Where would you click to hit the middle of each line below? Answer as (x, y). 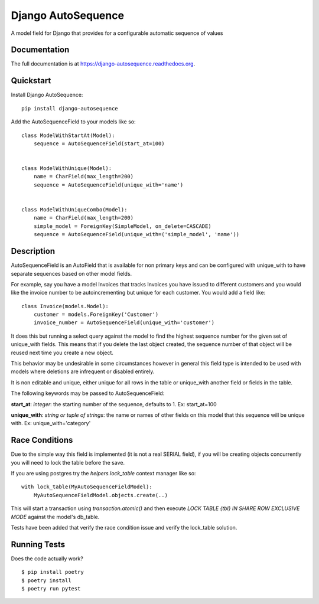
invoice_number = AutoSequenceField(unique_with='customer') (124, 323)
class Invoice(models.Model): (65, 306)
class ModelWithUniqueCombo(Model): (74, 210)
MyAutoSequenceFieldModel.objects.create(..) (101, 495)
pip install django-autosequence (70, 108)
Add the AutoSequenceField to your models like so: (73, 122)
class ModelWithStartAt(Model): (68, 135)
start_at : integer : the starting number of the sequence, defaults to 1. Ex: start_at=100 (114, 404)
